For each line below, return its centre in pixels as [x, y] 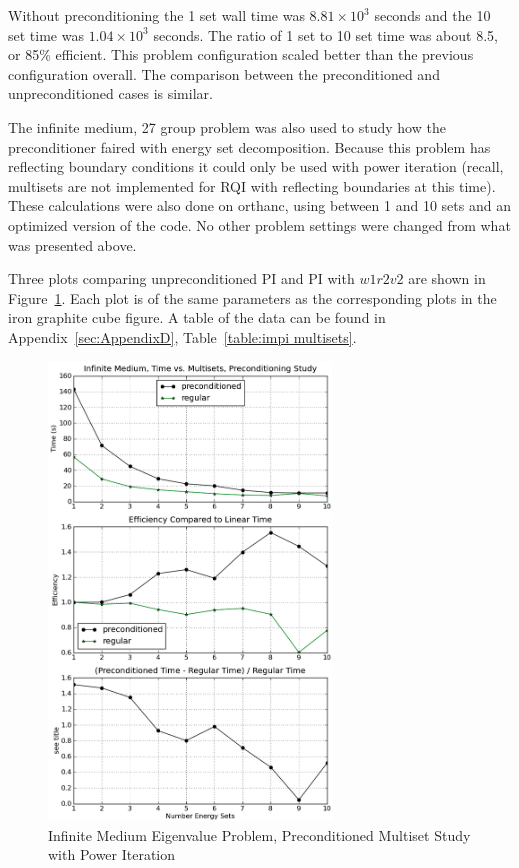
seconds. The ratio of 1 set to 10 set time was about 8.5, [325, 34]
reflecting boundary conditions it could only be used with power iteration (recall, [256, 166]
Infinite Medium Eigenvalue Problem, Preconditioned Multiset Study [259, 834]
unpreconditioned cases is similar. [110, 93]
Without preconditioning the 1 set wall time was [156, 15]
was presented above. [72, 244]
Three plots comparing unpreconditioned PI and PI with [181, 278]
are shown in [447, 278]
